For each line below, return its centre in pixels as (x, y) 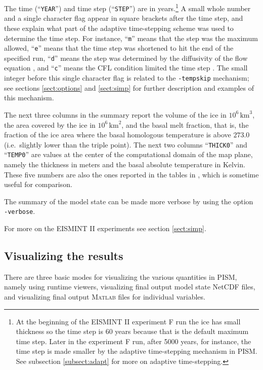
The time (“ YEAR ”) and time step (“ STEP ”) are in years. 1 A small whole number (127, 7)
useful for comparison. (38, 184)
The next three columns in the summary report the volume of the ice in (115, 114)
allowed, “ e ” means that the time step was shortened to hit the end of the (119, 48)
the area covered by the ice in (50, 124)
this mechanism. (29, 98)
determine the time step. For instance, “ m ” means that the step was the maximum (131, 38)
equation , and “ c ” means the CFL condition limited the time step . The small (126, 68)
